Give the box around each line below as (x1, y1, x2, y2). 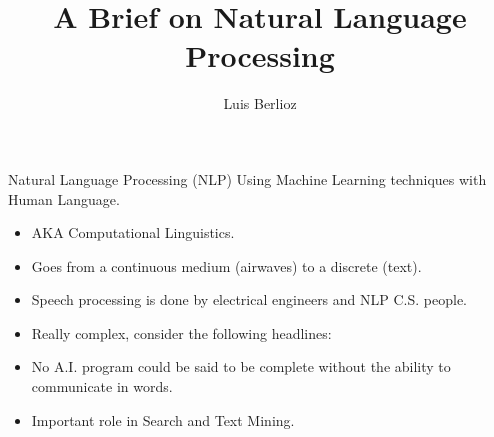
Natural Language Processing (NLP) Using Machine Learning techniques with (8, 168, 487, 189)
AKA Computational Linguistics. (31, 222, 235, 243)
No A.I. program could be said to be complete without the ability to (31, 356, 451, 377)
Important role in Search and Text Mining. (31, 409, 295, 430)
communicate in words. (31, 376, 173, 397)
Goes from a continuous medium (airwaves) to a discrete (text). (31, 255, 422, 276)
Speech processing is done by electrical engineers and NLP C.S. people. (31, 289, 467, 310)
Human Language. (8, 188, 120, 209)
